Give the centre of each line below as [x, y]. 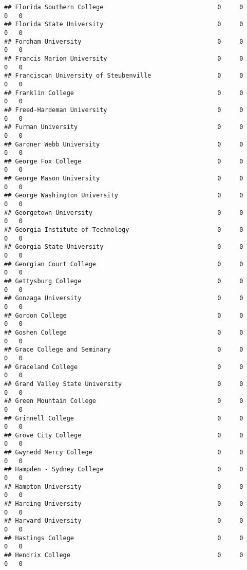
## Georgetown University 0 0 [124, 213]
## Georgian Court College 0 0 [124, 264]
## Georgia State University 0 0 [124, 247]
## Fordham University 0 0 [124, 41]
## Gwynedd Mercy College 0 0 [124, 453]
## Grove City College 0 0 [124, 435]
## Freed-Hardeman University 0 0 [124, 110]
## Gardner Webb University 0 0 [124, 144]
